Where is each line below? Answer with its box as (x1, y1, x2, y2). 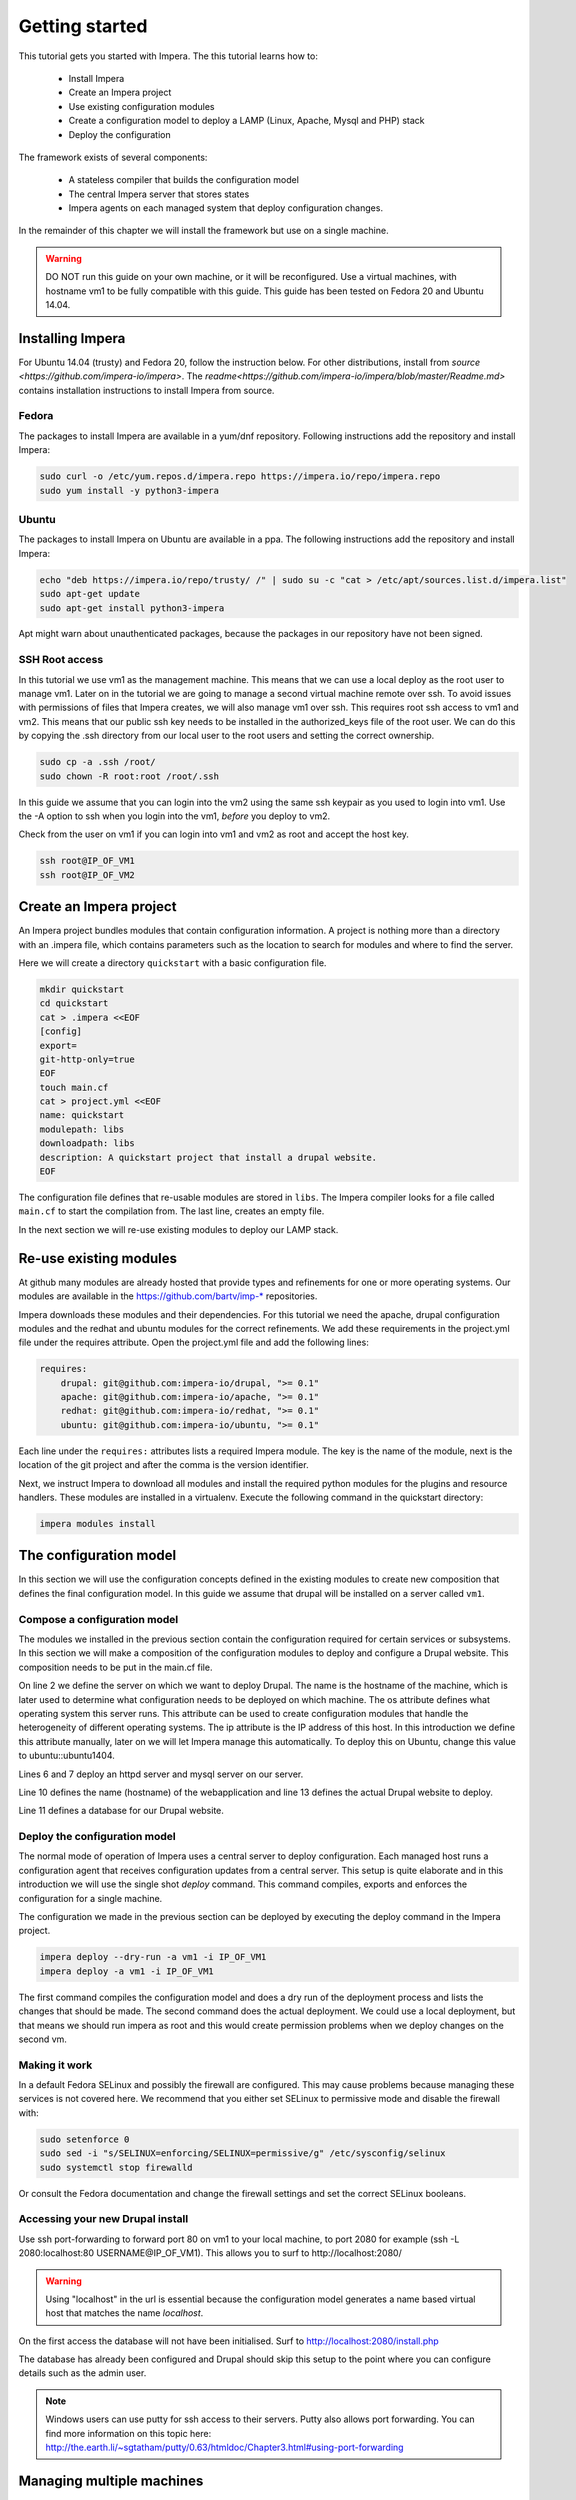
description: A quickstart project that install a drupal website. (39, 1151, 378, 1163)
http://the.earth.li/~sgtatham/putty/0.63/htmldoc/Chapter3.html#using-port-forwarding (45, 2441, 404, 2454)
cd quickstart (39, 998, 109, 1009)
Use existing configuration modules (68, 100, 215, 112)
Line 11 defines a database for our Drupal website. (18, 1805, 225, 1817)
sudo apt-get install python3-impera (39, 602, 225, 614)
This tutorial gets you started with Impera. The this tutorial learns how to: (18, 50, 319, 62)
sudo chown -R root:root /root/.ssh (39, 770, 220, 782)
